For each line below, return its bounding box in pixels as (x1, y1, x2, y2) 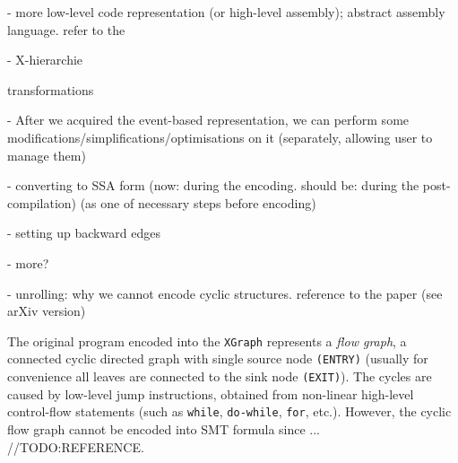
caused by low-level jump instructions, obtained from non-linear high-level (7, 384, 414, 403)
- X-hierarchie (7, 50, 83, 69)
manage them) (7, 145, 86, 164)
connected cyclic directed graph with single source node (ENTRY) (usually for (7, 349, 428, 368)
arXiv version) (7, 301, 86, 320)
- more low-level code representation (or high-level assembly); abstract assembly (7, 3, 445, 21)
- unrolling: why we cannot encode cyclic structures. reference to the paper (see (7, 284, 443, 302)
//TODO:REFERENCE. (7, 437, 144, 456)
